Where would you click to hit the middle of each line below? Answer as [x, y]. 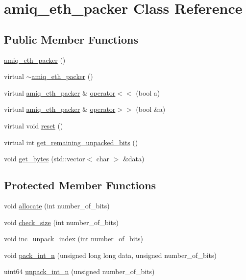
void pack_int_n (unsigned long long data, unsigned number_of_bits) [110, 255]
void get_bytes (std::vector [45, 159]
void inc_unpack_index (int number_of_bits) [74, 239]
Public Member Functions [71, 39]
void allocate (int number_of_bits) [57, 205]
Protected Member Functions [80, 185]
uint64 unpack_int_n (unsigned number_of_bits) [79, 271]
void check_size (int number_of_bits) [61, 222]
